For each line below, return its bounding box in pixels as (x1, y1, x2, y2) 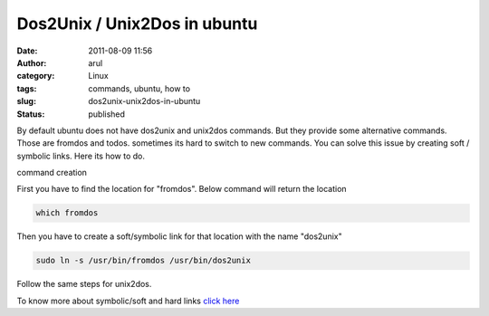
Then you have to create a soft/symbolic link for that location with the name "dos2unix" (16, 231, 343, 242)
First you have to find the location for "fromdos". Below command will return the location (16, 184, 348, 195)
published (88, 109, 126, 120)
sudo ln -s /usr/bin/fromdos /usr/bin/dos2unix (35, 255, 251, 266)
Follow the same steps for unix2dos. (16, 279, 152, 290)
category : (16, 71, 55, 81)
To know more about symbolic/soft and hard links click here (16, 295, 240, 306)
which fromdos (35, 208, 99, 218)
